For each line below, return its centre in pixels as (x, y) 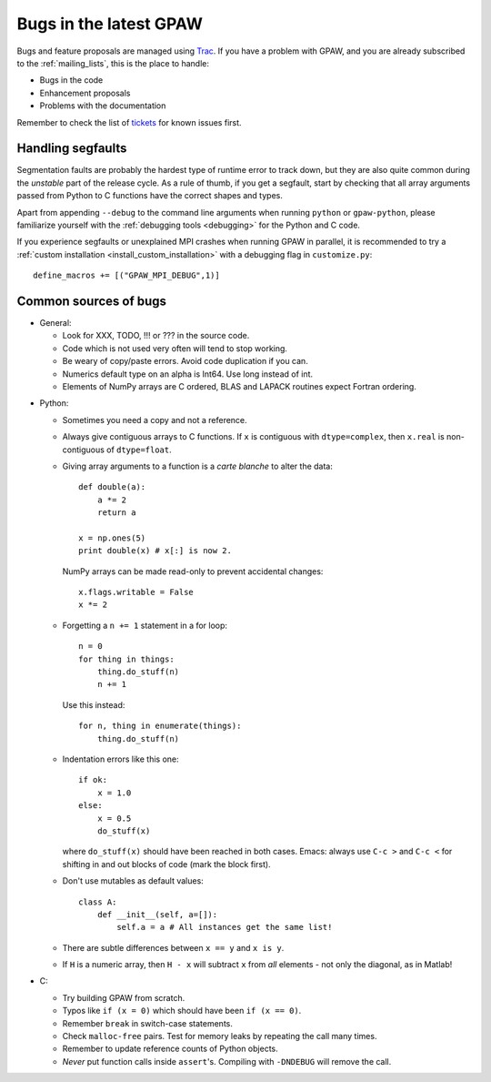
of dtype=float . (139, 450)
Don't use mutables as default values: (133, 881)
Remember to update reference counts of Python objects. (170, 1049)
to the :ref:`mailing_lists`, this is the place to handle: (113, 63)
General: (55, 323)
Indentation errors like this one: (120, 759)
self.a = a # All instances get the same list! (225, 927)
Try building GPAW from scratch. (124, 997)
